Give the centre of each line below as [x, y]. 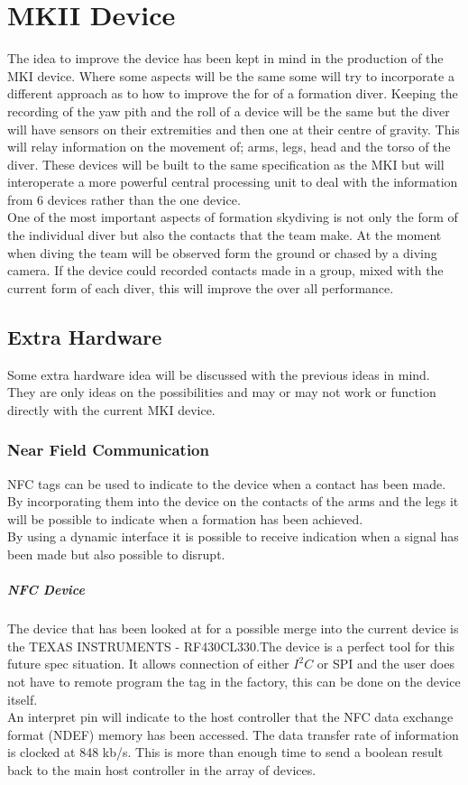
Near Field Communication [108, 450]
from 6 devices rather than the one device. [124, 199]
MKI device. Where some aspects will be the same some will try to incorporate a [231, 75]
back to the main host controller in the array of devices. [162, 769]
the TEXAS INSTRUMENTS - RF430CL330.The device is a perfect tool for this [231, 646]
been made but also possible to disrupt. [116, 554]
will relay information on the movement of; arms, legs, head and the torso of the [229, 147]
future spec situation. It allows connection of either [148, 664]
